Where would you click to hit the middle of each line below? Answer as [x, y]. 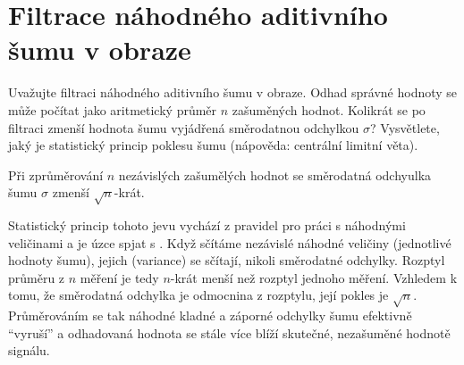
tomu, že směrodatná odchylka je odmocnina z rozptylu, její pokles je [198, 295]
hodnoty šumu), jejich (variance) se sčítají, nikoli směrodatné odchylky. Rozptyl [227, 260]
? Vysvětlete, [405, 127]
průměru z [37, 277]
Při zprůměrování [56, 174]
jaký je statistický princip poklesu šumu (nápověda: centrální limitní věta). [213, 145]
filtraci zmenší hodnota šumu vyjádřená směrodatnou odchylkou [184, 127]
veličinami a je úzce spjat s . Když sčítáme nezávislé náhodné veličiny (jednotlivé [230, 242]
